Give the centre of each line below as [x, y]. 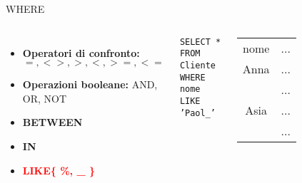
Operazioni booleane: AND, [90, 84]
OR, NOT [45, 98]
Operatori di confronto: [81, 52]
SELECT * [200, 42]
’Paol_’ [197, 113]
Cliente [197, 65]
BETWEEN [52, 122]
